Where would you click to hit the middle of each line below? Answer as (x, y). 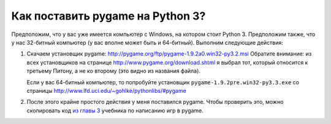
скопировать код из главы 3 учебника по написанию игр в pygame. (115, 111)
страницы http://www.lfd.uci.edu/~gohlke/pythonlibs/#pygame (106, 90)
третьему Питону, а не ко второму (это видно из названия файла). (113, 71)
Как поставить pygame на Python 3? (108, 16)
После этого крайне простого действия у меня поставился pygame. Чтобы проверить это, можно (155, 102)
